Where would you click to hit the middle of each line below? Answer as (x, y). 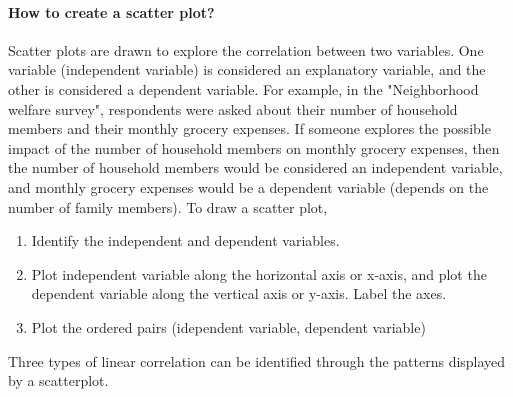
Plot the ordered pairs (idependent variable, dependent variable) (228, 326)
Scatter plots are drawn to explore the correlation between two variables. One (246, 49)
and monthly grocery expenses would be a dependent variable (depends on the (248, 186)
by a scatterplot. (58, 380)
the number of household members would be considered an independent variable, (255, 167)
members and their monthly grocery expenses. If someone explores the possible (249, 128)
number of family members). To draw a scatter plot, (168, 206)
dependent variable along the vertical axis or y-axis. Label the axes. (239, 293)
